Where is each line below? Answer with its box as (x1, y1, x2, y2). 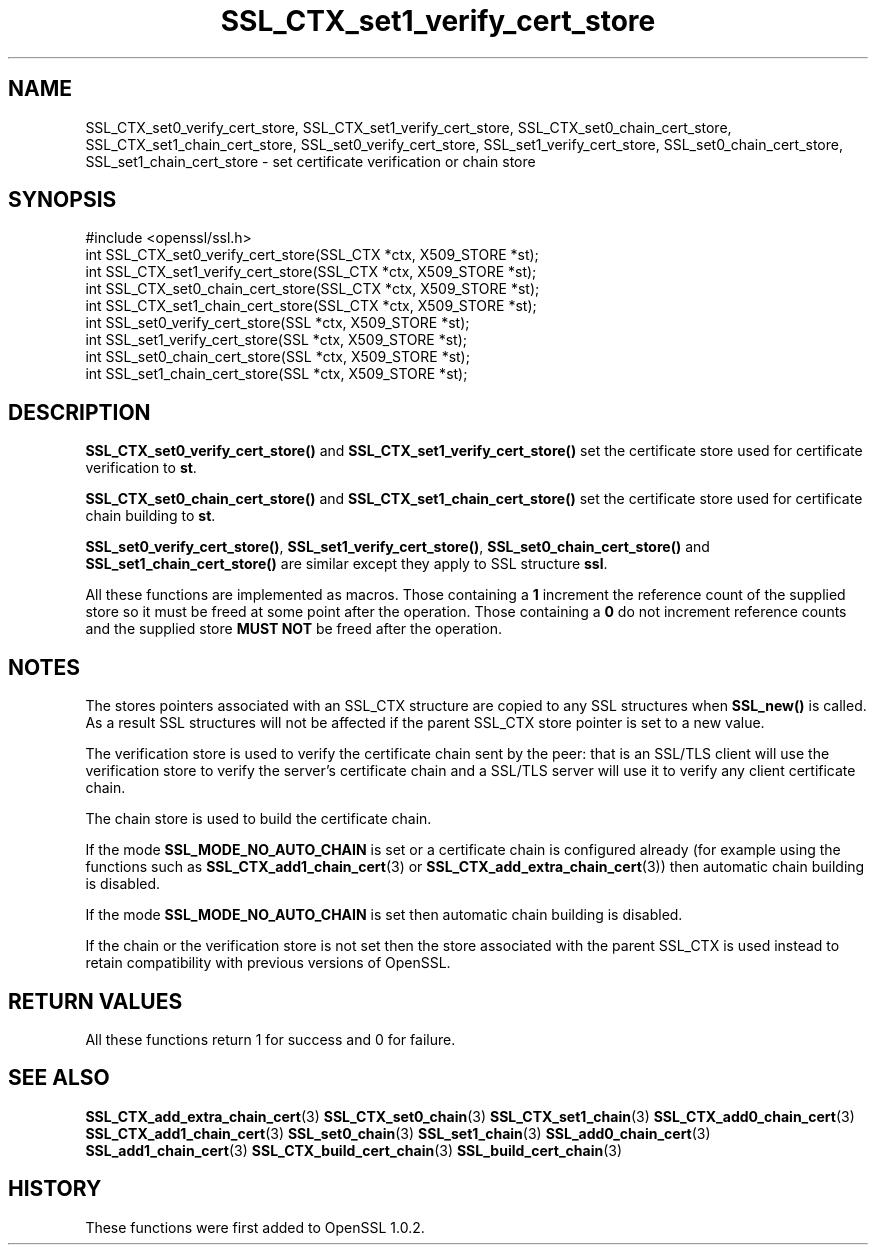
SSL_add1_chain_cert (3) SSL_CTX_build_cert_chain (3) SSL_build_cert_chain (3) (85, 1141, 623, 1159)
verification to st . (85, 459, 197, 477)
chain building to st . (85, 507, 216, 525)
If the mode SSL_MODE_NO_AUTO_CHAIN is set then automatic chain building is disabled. (85, 906, 683, 924)
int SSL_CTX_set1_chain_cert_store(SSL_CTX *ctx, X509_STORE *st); (85, 297, 537, 315)
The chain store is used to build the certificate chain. (85, 810, 432, 828)
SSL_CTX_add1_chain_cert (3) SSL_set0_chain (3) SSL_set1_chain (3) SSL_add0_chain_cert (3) (85, 1124, 711, 1142)
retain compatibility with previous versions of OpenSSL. (85, 954, 451, 972)
